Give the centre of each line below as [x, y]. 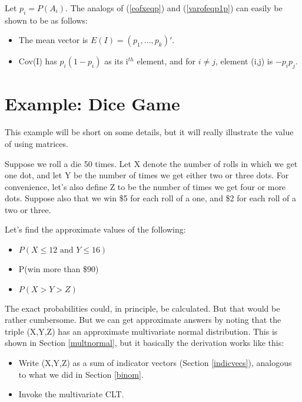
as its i [116, 61]
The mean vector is [53, 40]
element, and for [166, 61]
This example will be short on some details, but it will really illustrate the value [149, 132]
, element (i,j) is [244, 61]
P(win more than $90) [59, 269]
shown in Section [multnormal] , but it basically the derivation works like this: [145, 343]
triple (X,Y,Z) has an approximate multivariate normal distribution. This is [141, 331]
